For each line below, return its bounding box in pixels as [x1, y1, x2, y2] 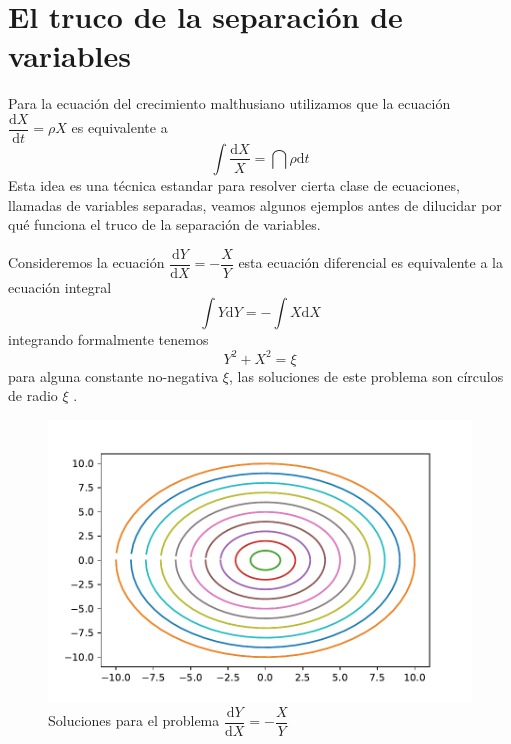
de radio [8, 385, 58, 406]
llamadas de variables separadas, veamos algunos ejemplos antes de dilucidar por [8, 194, 502, 215]
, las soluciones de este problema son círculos [228, 365, 504, 386]
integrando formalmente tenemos [8, 329, 209, 350]
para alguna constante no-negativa [8, 365, 219, 386]
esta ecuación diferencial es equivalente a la [238, 252, 503, 273]
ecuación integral [8, 276, 112, 297]
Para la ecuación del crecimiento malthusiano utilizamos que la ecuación [8, 93, 451, 114]
